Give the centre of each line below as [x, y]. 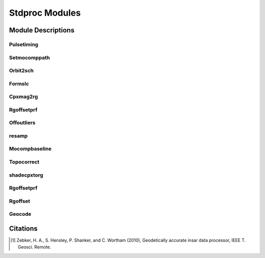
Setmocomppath [29, 57]
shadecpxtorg [26, 175]
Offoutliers [22, 123]
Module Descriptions [42, 30]
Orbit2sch [21, 71]
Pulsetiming [24, 44]
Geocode [20, 214]
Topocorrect [24, 162]
